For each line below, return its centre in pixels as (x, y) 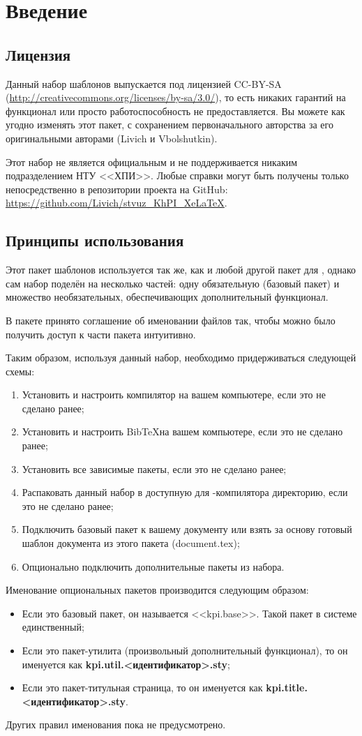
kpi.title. (287, 688)
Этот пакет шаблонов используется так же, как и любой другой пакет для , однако (181, 270)
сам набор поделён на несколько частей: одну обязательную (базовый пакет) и (173, 283)
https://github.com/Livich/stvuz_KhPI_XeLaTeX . (116, 203)
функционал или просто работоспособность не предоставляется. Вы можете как (175, 111)
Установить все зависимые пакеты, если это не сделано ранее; (154, 468)
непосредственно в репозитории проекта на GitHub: (117, 189)
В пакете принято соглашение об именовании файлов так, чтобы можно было (171, 320)
